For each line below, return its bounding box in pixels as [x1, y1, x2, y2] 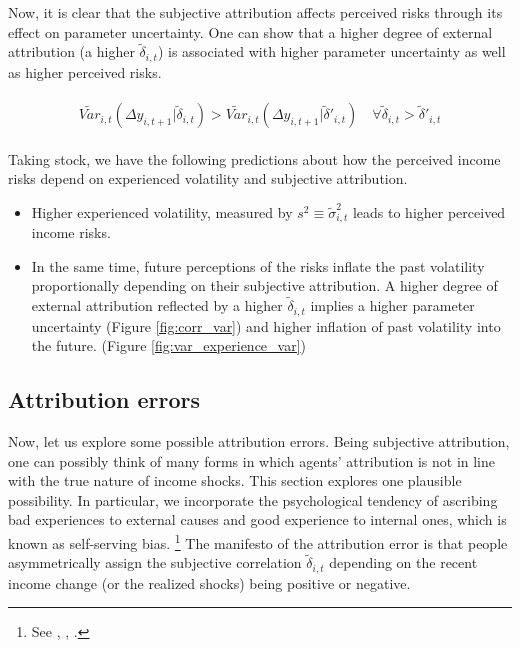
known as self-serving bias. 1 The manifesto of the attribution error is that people [8, 529, 508, 553]
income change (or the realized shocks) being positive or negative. [8, 572, 411, 593]
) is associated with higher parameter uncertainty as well [157, 41, 506, 62]
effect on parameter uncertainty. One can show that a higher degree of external [8, 21, 493, 42]
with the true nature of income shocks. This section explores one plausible [8, 470, 462, 491]
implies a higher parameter [310, 295, 475, 316]
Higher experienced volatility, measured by [31, 201, 293, 222]
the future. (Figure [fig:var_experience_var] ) [31, 335, 307, 356]
